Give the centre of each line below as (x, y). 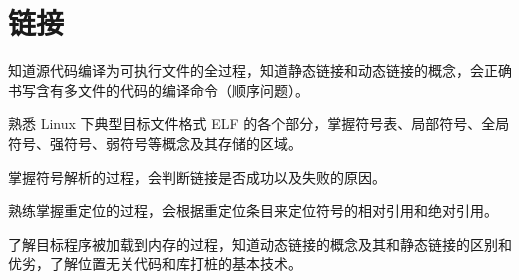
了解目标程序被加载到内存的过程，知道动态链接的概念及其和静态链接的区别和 (260, 243)
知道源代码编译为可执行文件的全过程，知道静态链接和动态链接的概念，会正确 (260, 70)
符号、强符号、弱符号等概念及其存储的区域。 (155, 142)
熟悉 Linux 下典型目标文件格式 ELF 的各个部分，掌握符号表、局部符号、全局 (259, 123)
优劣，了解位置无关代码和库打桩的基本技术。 (155, 263)
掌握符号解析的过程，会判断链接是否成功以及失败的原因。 (197, 176)
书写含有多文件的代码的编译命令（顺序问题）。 (158, 89)
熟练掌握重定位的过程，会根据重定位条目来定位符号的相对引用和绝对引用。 (253, 210)
